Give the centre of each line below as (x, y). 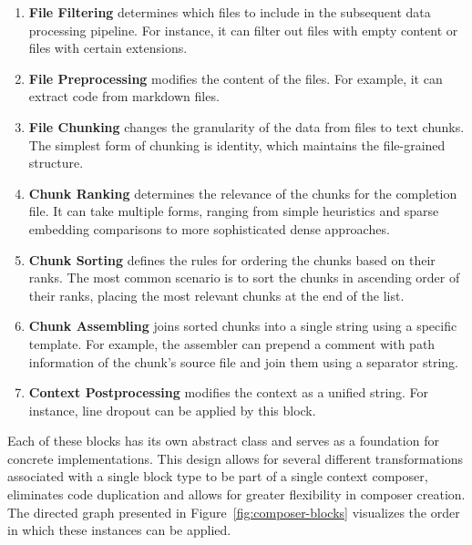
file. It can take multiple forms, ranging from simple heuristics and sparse (234, 211)
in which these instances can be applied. (119, 530)
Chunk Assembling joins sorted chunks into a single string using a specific (243, 326)
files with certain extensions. (108, 48)
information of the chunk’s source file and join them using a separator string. (243, 361)
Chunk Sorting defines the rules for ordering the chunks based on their (232, 259)
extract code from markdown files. (124, 96)
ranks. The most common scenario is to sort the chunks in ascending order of (244, 278)
